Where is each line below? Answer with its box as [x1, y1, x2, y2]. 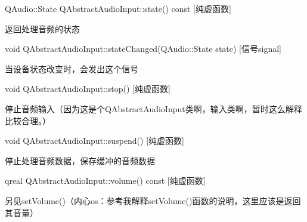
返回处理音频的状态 [5, 22, 80, 35]
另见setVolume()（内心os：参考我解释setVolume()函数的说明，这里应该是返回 [5, 194, 301, 206]
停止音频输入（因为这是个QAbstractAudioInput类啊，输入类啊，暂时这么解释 [5, 102, 302, 115]
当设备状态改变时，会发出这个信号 [5, 62, 138, 75]
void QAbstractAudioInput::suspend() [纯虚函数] [5, 134, 184, 147]
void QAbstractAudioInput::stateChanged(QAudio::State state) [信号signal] [5, 42, 281, 55]
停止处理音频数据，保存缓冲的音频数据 [5, 154, 155, 166]
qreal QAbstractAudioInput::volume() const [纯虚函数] [5, 174, 206, 187]
